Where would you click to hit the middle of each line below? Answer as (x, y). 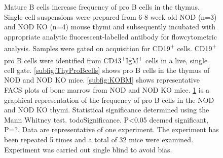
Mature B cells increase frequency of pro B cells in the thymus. (102, 7)
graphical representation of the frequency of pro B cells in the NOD (109, 100)
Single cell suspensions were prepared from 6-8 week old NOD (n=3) (110, 16)
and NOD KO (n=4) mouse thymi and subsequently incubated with (110, 27)
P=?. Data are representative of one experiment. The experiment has (111, 129)
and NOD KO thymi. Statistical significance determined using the (107, 110)
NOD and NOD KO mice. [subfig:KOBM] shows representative (102, 80)
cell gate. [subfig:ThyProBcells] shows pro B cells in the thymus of (107, 70)
